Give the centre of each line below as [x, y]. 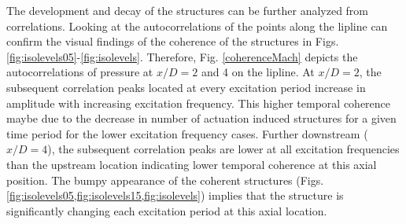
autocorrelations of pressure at [80, 72]
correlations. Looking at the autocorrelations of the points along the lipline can [197, 26]
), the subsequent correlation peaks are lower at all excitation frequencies [223, 149]
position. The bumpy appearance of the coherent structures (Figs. [165, 180]
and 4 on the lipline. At [258, 72]
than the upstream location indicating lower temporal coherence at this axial [192, 164]
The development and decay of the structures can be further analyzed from [188, 10]
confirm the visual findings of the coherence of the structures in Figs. [173, 41]
